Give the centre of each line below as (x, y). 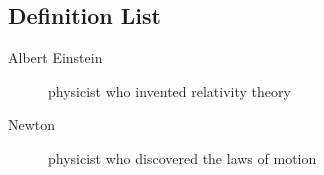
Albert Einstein (55, 57)
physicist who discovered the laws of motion (182, 157)
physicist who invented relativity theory (169, 90)
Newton (32, 124)
